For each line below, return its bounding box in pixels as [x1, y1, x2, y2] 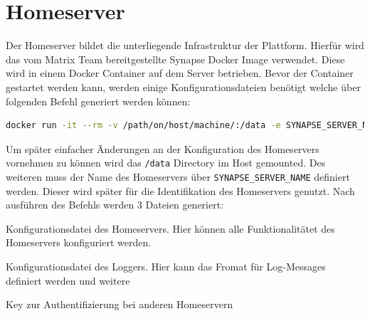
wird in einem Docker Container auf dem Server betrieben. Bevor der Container [6, 65, 354, 80]
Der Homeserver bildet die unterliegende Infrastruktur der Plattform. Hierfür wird [6, 38, 364, 53]
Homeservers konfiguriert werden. [6, 235, 152, 250]
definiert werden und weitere [6, 273, 130, 288]
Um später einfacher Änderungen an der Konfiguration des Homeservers [6, 141, 319, 156]
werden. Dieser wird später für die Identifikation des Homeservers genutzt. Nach [6, 183, 355, 198]
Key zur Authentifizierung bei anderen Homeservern [6, 297, 233, 312]
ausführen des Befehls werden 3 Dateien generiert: [6, 197, 224, 212]
